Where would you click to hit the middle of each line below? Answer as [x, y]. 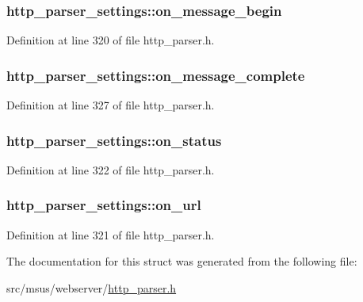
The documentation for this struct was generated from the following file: [182, 261]
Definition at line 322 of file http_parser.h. [111, 169]
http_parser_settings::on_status [114, 140]
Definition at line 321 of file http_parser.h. [111, 234]
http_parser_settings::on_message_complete [156, 75]
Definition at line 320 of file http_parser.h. [111, 40]
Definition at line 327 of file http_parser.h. [111, 105]
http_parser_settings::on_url [104, 205]
